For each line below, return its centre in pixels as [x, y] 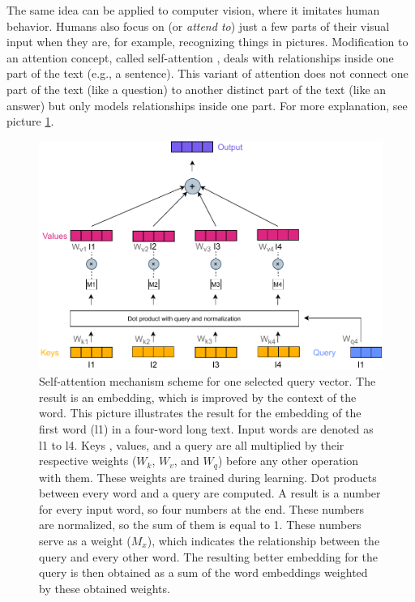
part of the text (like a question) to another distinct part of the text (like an [197, 89]
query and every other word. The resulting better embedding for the [209, 556]
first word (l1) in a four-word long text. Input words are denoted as [206, 428]
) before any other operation [288, 461]
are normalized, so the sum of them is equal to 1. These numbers [200, 525]
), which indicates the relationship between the [263, 540]
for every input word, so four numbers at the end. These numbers [202, 508]
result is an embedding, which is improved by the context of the [198, 397]
